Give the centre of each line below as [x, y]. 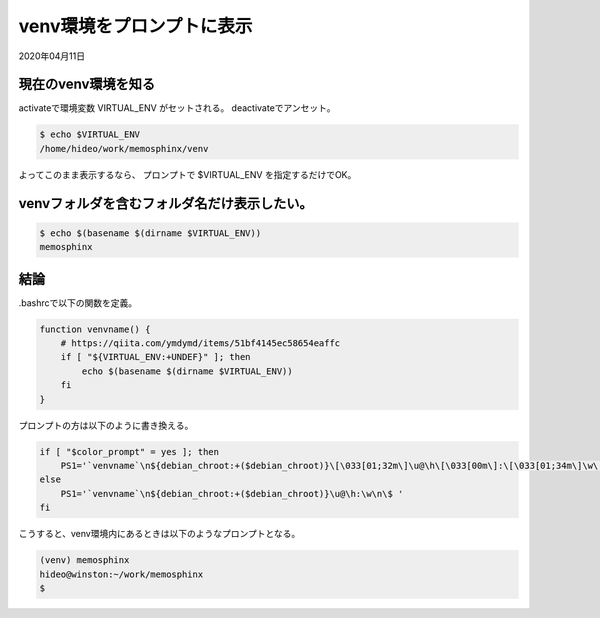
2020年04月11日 [52, 56]
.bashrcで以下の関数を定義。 [78, 302]
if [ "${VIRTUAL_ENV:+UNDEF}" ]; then [155, 357]
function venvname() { [95, 329]
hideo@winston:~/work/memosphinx [121, 574]
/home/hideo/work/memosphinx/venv [124, 148]
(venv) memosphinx [84, 560]
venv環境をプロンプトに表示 [135, 26]
